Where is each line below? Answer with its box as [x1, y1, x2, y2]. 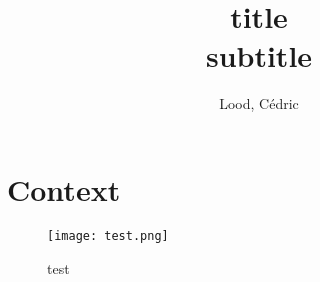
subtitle [205, 35, 313, 76]
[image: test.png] [47, 228, 169, 243]
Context [7, 168, 121, 209]
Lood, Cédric [219, 93, 299, 114]
